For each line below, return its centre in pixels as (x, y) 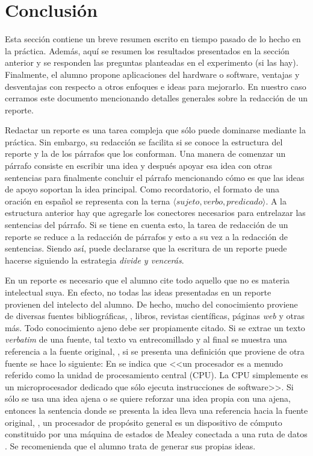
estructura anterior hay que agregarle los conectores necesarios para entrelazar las (155, 213)
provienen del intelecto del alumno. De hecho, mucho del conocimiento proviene (151, 304)
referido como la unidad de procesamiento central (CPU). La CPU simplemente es (156, 375)
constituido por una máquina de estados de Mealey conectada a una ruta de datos (156, 434)
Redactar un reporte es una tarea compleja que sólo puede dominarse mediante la (155, 130)
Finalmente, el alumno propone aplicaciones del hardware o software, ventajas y (152, 74)
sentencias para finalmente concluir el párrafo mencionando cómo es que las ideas (155, 177)
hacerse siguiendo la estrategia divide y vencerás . (95, 260)
